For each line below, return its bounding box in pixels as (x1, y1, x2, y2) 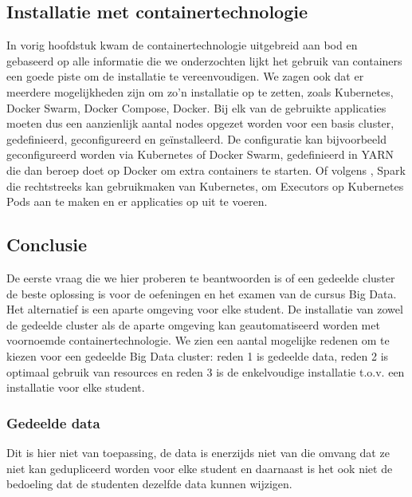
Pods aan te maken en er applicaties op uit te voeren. (6, 193, 268, 210)
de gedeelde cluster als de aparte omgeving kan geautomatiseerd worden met (6, 316, 380, 333)
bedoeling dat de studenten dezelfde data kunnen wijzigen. (6, 475, 292, 492)
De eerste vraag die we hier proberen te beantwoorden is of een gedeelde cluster (6, 269, 395, 286)
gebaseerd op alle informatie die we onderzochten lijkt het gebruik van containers (6, 52, 402, 69)
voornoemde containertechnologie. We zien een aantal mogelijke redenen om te (6, 332, 390, 349)
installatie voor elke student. (6, 379, 145, 396)
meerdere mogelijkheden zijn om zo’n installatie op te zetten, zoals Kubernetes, (6, 83, 394, 100)
